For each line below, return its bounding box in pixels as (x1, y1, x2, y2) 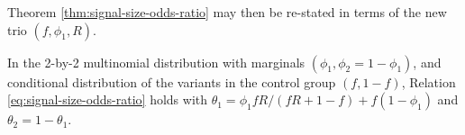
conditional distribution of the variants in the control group (7, 72, 336, 91)
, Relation (401, 72, 456, 91)
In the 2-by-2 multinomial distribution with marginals (7, 52, 305, 71)
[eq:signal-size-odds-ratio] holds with (7, 90, 208, 109)
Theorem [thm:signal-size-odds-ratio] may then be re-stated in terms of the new (7, 3, 447, 21)
